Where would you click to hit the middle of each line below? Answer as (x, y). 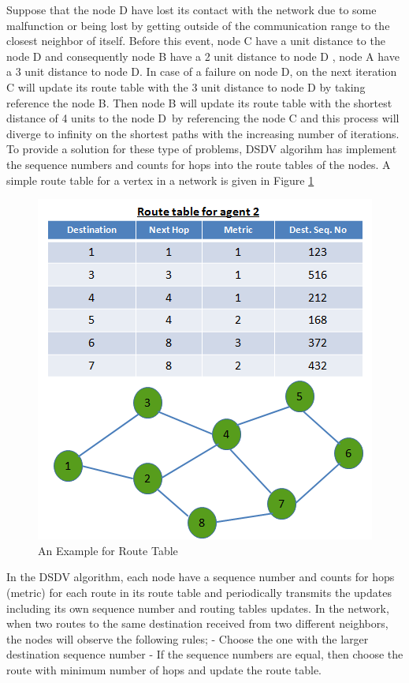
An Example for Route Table (108, 550)
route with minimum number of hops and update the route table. (164, 669)
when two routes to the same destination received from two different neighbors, (197, 623)
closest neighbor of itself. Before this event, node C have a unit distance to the (196, 41)
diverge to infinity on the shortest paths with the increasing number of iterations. (203, 133)
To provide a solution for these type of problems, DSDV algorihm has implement (202, 149)
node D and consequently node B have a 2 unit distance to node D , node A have (203, 56)
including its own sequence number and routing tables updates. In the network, (198, 608)
